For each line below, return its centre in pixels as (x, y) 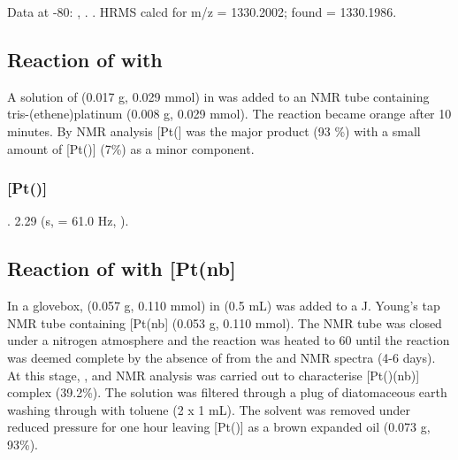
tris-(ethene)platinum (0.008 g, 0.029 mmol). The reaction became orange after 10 (229, 114)
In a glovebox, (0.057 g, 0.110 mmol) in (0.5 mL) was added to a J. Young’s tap (224, 306)
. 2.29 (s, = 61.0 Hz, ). (68, 221)
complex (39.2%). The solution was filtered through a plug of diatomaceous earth (227, 392)
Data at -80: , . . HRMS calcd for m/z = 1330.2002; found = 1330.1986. (202, 11)
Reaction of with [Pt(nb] (122, 268)
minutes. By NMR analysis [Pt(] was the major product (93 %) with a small (214, 130)
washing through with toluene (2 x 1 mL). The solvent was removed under (209, 409)
